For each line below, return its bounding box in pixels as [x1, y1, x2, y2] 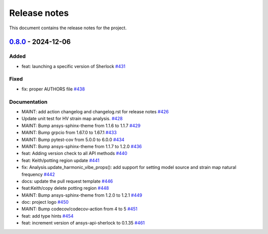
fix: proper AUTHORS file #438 [21, 86, 85, 92]
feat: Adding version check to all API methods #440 [21, 151, 128, 156]
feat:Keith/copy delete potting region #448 [21, 185, 109, 191]
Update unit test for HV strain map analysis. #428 [21, 116, 123, 122]
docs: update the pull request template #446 [21, 178, 113, 184]
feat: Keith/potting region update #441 [21, 157, 100, 163]
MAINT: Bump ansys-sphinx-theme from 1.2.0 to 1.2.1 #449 [21, 192, 142, 198]
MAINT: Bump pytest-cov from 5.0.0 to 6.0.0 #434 [21, 137, 125, 143]
